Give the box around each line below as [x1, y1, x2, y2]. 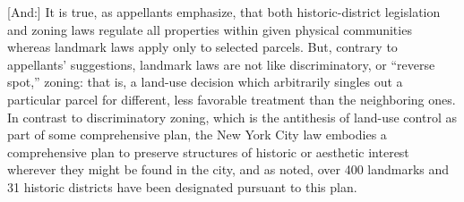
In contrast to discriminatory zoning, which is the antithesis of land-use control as [7, 107, 457, 126]
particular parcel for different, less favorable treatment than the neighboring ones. [7, 89, 456, 108]
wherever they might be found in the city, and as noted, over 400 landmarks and [7, 160, 450, 179]
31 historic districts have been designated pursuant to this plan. [7, 177, 357, 196]
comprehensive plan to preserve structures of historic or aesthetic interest [7, 142, 409, 161]
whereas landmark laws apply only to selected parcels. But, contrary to [7, 38, 398, 56]
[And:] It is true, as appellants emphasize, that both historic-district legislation [7, 3, 441, 21]
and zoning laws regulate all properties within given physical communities [7, 20, 412, 38]
